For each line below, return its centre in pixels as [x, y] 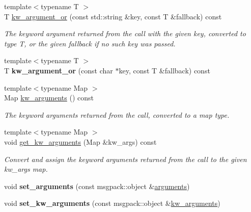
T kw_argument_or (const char [59, 70]
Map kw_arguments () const [49, 98]
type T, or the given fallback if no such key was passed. [90, 43]
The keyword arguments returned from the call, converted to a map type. [117, 114]
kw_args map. [26, 169]
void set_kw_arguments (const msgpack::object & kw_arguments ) [112, 203]
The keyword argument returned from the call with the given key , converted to [125, 33]
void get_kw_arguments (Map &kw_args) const [80, 141]
